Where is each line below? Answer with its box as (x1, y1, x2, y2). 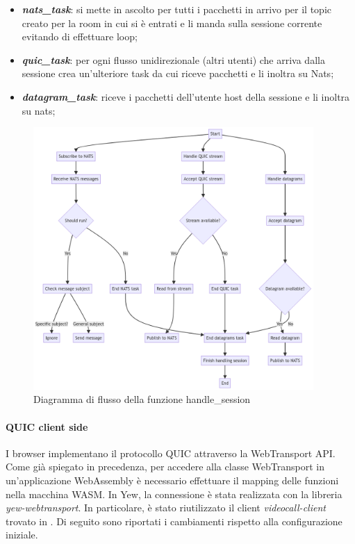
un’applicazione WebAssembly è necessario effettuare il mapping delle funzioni (6, 472, 339, 487)
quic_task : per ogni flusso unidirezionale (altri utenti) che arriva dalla (22, 52, 325, 67)
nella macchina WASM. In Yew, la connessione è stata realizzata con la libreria (6, 486, 342, 501)
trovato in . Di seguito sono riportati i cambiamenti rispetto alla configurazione (6, 513, 342, 528)
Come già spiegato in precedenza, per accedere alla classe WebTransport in (6, 459, 324, 474)
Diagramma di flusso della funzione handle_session (33, 392, 251, 406)
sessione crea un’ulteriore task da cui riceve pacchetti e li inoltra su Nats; (22, 66, 334, 81)
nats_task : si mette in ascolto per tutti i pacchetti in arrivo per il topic (22, 2, 332, 16)
